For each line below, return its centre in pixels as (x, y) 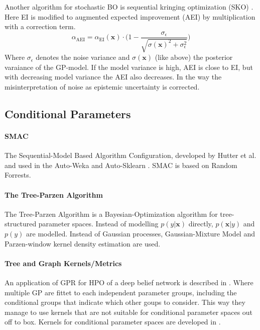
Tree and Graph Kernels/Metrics (63, 263)
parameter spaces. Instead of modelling (98, 224)
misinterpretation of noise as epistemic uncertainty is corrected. (102, 87)
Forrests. (18, 175)
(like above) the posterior (194, 57)
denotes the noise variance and (83, 57)
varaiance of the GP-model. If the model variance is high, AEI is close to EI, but (129, 67)
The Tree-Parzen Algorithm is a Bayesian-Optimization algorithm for (111, 214)
